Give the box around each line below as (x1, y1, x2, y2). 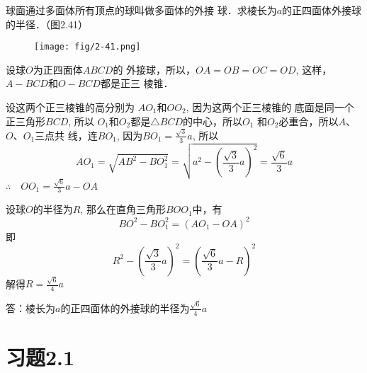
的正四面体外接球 (282, 3, 362, 17)
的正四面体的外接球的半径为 (60, 300, 190, 315)
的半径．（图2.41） (6, 16, 88, 31)
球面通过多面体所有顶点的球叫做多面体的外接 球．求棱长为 (6, 3, 277, 17)
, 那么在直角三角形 (80, 202, 166, 217)
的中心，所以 (183, 113, 243, 128)
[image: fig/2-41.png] (34, 42, 141, 52)
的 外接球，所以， (113, 62, 196, 76)
